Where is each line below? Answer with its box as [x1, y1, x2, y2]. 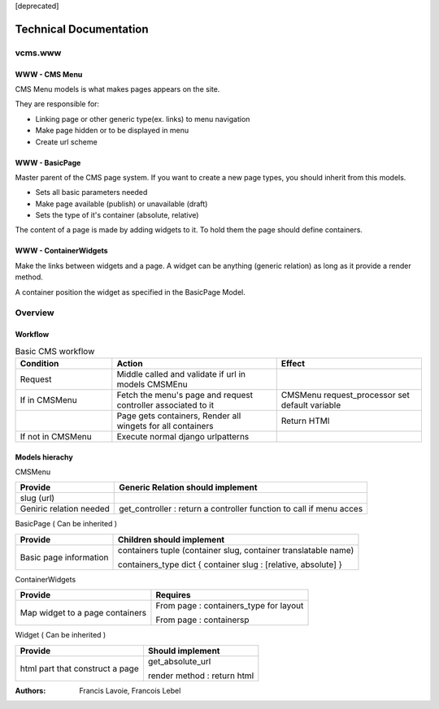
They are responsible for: [15, 99, 100, 109]
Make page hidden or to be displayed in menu [35, 126, 189, 136]
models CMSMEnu [116, 378, 188, 390]
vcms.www [15, 47, 62, 58]
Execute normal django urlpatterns [116, 430, 250, 442]
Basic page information [20, 551, 109, 563]
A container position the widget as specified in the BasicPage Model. [15, 287, 246, 296]
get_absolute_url [147, 655, 211, 667]
